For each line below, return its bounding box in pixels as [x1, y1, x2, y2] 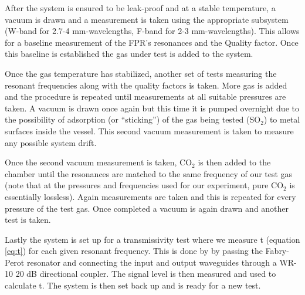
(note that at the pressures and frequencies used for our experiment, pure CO [5, 179, 284, 191]
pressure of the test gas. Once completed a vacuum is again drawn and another [5, 202, 289, 214]
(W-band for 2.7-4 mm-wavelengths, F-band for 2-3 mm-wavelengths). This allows [5, 25, 300, 37]
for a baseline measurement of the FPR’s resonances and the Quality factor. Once [5, 36, 299, 48]
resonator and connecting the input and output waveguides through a [26, 256, 277, 268]
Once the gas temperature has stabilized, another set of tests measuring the [5, 67, 277, 79]
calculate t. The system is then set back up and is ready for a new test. [5, 279, 261, 291]
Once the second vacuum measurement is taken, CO [5, 156, 192, 168]
